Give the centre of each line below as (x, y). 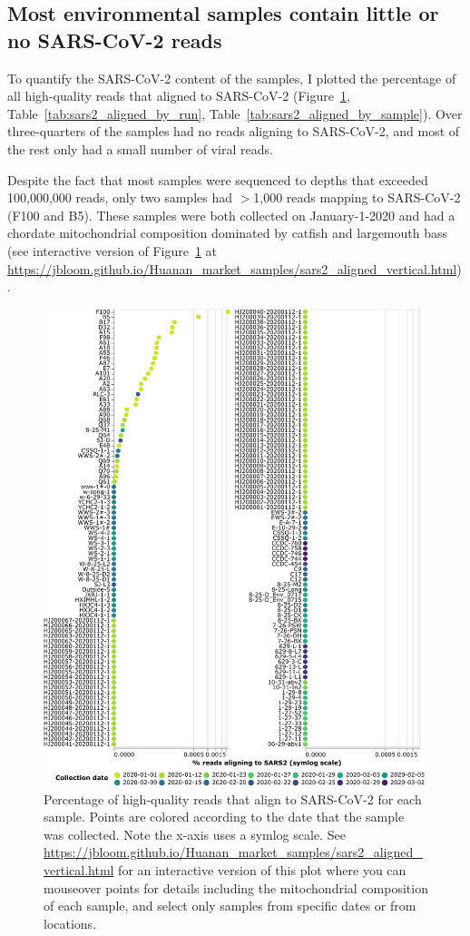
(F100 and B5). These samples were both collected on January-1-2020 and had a (231, 215)
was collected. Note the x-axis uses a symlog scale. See (195, 834)
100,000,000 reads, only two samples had (120, 197)
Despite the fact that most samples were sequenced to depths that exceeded (218, 179)
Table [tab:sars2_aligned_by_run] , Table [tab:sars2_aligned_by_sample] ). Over (235, 113)
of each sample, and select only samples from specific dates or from (230, 906)
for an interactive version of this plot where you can (262, 869)
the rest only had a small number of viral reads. (140, 148)
